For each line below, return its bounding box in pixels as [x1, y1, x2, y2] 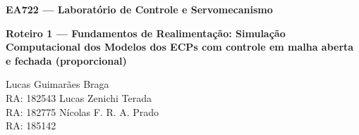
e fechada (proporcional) [6, 53, 127, 67]
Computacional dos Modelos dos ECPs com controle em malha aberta [6, 39, 354, 54]
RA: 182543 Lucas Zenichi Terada [6, 90, 152, 105]
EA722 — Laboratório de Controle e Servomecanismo [6, 2, 273, 16]
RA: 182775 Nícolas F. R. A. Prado [6, 104, 159, 119]
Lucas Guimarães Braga [6, 77, 109, 91]
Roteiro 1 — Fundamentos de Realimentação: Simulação [6, 25, 286, 40]
